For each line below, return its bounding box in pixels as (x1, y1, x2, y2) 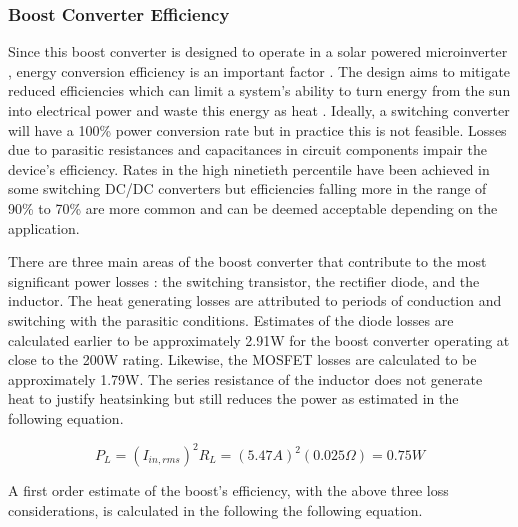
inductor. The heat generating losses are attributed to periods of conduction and (8, 290, 502, 311)
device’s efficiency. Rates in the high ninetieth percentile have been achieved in (8, 158, 490, 179)
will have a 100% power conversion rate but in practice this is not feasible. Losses (8, 119, 507, 140)
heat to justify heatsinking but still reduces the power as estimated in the (8, 388, 459, 409)
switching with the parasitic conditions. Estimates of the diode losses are (8, 309, 454, 330)
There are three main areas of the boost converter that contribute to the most (8, 251, 487, 272)
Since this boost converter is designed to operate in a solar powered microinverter (8, 41, 508, 62)
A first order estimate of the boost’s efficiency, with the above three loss (8, 480, 449, 500)
